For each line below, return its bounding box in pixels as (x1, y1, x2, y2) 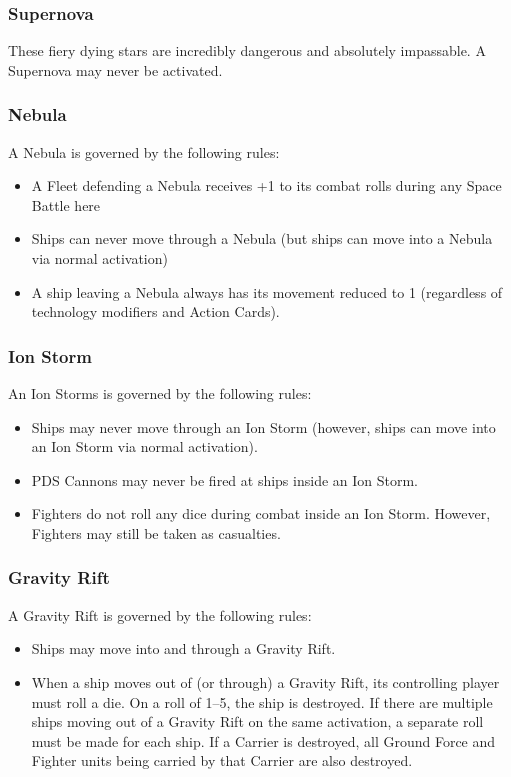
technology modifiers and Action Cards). (31, 301, 280, 322)
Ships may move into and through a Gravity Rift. (31, 638, 336, 659)
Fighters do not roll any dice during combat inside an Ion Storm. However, (31, 503, 491, 524)
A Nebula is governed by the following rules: (8, 141, 280, 162)
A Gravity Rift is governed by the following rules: (8, 604, 312, 625)
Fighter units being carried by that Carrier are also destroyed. (31, 750, 413, 771)
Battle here (31, 194, 101, 215)
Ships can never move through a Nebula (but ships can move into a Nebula (31, 228, 493, 249)
